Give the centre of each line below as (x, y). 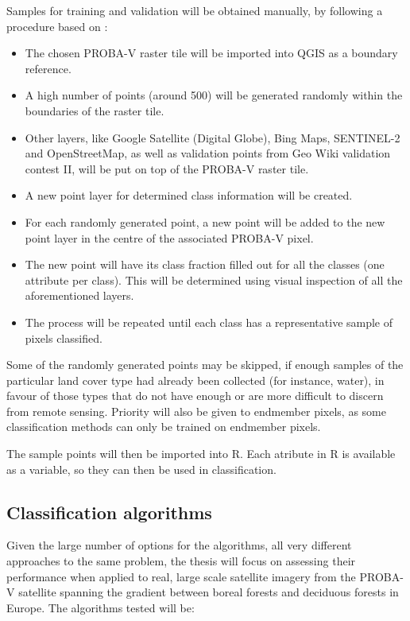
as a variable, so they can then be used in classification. (141, 469)
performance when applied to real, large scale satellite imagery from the (181, 576)
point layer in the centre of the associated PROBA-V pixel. (169, 237)
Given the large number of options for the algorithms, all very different (179, 545)
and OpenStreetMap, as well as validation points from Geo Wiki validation (208, 153)
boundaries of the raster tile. (95, 110)
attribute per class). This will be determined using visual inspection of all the (214, 279)
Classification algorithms (109, 512)
